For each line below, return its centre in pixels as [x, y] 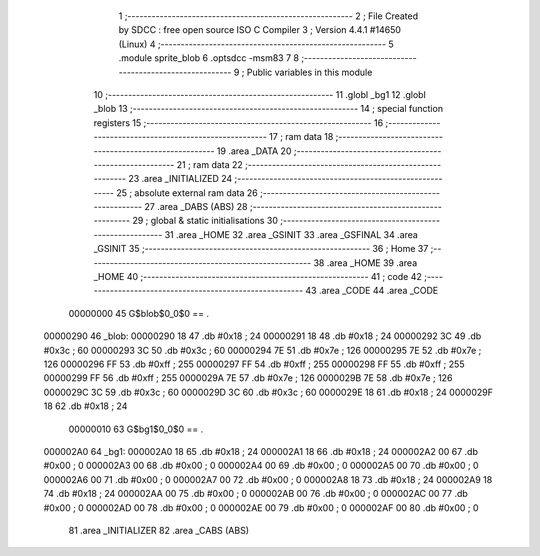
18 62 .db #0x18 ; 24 [85, 406]
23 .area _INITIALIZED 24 [180, 179]
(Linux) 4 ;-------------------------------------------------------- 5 [256, 44]
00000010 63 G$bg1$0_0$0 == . [136, 429]
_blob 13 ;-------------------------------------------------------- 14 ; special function [268, 109]
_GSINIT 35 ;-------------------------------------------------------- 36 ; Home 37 [261, 249]
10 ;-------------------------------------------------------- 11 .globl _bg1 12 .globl [260, 94]
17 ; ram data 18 [301, 137]
